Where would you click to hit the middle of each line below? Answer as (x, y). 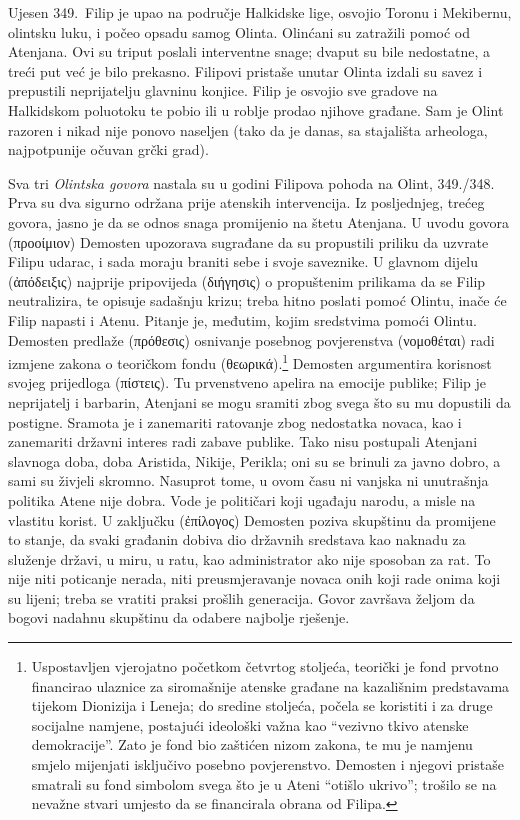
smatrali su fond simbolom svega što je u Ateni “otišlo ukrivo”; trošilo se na (264, 783)
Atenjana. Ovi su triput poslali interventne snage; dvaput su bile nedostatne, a (249, 51)
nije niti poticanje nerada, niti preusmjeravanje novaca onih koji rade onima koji (254, 578)
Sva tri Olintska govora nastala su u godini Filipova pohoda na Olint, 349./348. (251, 182)
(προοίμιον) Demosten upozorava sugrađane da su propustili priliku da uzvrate (248, 241)
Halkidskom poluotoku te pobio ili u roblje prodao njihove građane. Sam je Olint (256, 109)
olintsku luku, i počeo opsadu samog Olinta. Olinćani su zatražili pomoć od (239, 31)
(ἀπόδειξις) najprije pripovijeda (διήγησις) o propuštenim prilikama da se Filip (247, 280)
